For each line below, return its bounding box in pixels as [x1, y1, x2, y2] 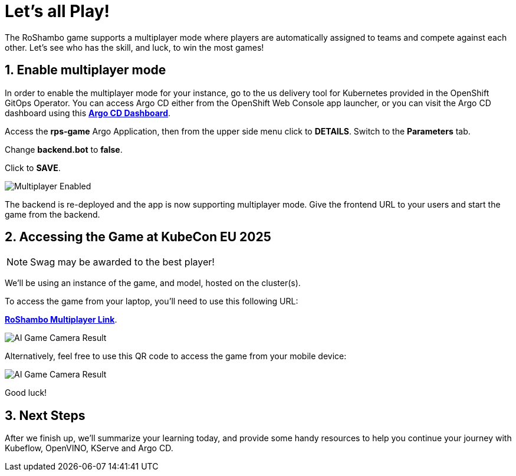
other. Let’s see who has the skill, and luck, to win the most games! [5, 42, 264, 52]
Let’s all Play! [5, 1, 110, 21]
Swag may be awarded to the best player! [30, 256, 215, 268]
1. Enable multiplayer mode [5, 63, 166, 78]
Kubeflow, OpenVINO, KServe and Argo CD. [5, 443, 173, 454]
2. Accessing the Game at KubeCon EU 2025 [5, 229, 271, 245]
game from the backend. [5, 209, 100, 219]
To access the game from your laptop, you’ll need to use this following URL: [5, 296, 298, 307]
